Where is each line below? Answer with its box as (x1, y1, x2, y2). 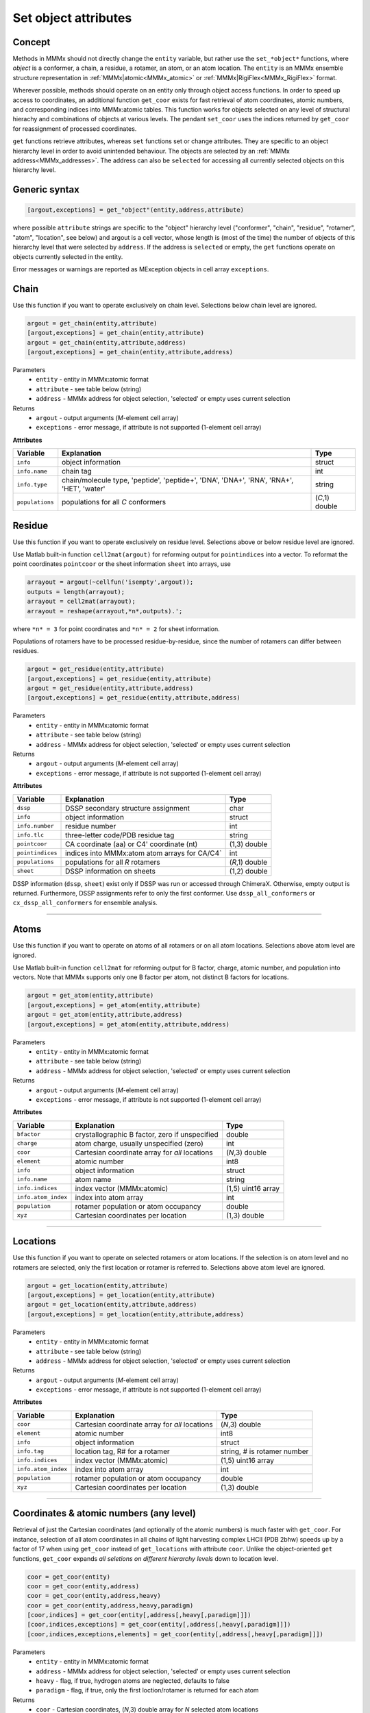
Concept (12, 36, 51, 48)
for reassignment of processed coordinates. (12, 124, 137, 133)
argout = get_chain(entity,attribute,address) (27, 338, 186, 346)
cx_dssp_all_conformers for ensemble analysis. (12, 898, 158, 907)
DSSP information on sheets (65, 866, 156, 876)
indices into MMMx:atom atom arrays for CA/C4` (65, 848, 222, 858)
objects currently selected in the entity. (12, 252, 123, 260)
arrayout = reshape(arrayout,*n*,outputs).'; (27, 607, 183, 615)
